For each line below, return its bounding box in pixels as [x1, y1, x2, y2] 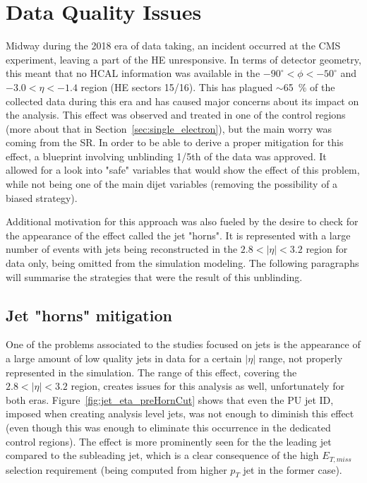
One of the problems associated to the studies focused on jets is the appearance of [6, 337, 361, 352]
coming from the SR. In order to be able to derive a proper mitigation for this [6, 135, 344, 150]
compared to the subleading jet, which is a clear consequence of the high [6, 448, 319, 463]
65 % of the [283, 79, 335, 94]
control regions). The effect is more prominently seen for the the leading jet [6, 434, 332, 448]
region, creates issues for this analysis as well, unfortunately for [71, 378, 344, 393]
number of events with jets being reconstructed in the [6, 241, 238, 256]
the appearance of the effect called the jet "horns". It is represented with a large [6, 227, 351, 242]
